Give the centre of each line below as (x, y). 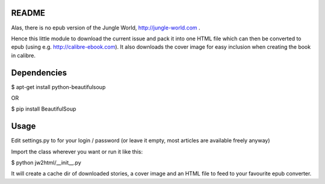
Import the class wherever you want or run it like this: (77, 152)
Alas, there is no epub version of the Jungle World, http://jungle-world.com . (106, 28)
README (28, 13)
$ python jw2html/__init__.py (46, 163)
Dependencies (39, 72)
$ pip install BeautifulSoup (44, 109)
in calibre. (23, 55)
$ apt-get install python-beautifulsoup (58, 87)
